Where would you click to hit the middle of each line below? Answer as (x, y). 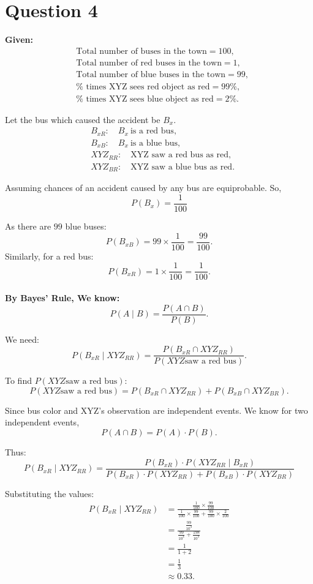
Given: (19, 39)
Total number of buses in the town (141, 51)
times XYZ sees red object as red (148, 87)
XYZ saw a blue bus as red (182, 167)
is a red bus (152, 131)
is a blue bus (154, 143)
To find (18, 380)
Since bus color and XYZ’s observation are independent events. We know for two (156, 410)
